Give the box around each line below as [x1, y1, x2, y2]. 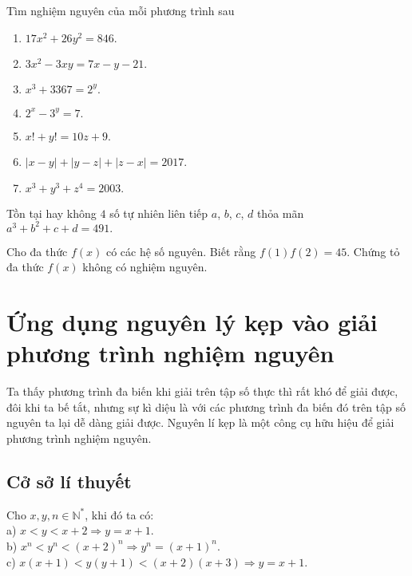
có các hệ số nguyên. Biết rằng [105, 243, 256, 259]
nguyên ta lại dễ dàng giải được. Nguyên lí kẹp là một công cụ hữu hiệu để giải [6, 414, 394, 431]
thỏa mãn [256, 204, 304, 221]
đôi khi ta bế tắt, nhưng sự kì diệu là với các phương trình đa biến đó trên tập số [6, 398, 406, 415]
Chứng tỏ [353, 243, 400, 259]
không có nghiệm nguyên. [82, 258, 208, 275]
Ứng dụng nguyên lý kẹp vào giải [6, 306, 378, 338]
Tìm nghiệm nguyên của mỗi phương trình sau [6, 2, 235, 18]
